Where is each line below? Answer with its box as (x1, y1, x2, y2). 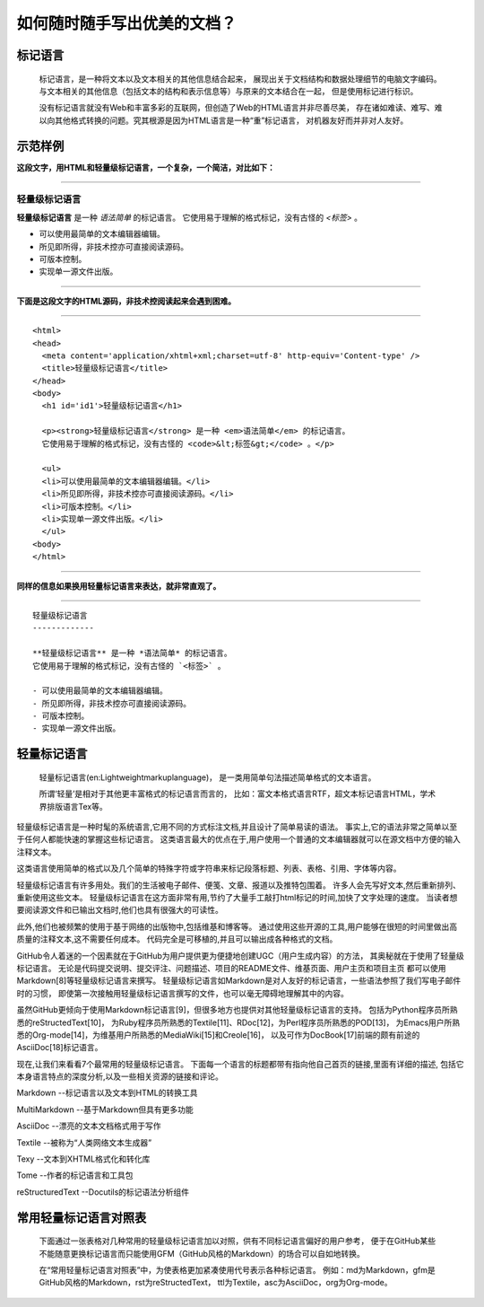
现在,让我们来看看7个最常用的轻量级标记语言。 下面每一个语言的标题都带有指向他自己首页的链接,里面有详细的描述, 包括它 (16, 1058, 464, 1069)
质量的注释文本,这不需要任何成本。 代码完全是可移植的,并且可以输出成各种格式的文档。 (16, 934, 338, 944)
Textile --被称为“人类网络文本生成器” (16, 1136, 152, 1148)
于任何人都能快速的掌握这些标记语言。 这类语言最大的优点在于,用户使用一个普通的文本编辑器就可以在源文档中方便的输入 (16, 834, 461, 845)
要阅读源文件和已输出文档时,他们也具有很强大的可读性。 (16, 905, 224, 916)
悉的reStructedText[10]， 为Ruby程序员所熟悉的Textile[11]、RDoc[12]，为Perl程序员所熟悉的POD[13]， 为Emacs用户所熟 (16, 1017, 461, 1028)
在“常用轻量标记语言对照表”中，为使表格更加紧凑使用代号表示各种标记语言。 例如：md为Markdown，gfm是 (39, 1264, 436, 1275)
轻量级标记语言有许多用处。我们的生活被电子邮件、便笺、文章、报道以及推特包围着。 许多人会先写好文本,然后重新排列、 (16, 880, 461, 890)
